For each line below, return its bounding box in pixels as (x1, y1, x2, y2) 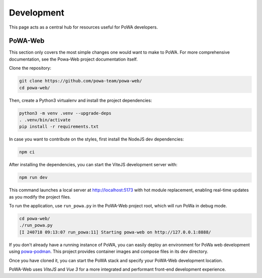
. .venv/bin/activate (19, 117, 71, 123)
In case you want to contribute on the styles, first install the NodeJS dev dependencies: (9, 136, 184, 142)
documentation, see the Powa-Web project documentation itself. (9, 56, 138, 62)
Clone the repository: (9, 65, 51, 71)
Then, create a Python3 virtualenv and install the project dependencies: (9, 97, 152, 103)
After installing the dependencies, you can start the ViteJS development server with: (9, 162, 178, 168)
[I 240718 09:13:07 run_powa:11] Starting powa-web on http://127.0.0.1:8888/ (19, 229, 211, 235)
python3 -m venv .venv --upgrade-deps (19, 110, 112, 116)
